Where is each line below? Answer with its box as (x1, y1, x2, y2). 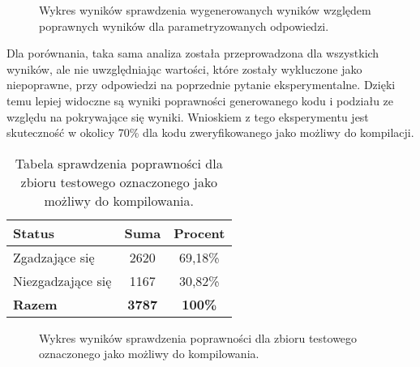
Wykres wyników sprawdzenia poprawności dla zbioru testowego (39, 329, 358, 346)
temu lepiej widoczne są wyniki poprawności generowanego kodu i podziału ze (6, 92, 394, 109)
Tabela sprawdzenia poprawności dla (15, 153, 223, 173)
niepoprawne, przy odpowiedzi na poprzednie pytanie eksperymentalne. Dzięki (6, 76, 396, 93)
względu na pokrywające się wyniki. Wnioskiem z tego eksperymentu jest (6, 108, 369, 125)
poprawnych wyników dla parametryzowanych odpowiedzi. (39, 17, 329, 34)
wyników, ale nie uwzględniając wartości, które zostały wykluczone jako (6, 60, 362, 77)
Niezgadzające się (13, 271, 112, 290)
